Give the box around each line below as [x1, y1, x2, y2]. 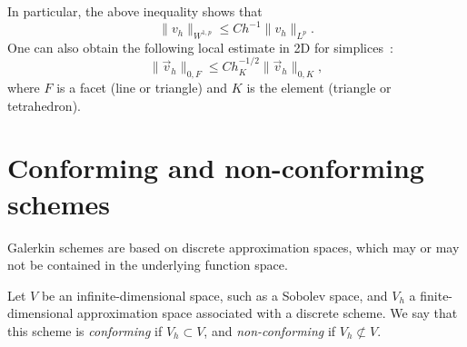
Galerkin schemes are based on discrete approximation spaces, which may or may [7, 237, 460, 256]
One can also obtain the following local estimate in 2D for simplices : [7, 37, 393, 56]
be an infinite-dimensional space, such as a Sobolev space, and [41, 285, 388, 304]
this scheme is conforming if [7, 321, 163, 340]
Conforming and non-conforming [7, 149, 424, 186]
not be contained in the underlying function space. [7, 255, 288, 274]
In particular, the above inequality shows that [7, 2, 263, 20]
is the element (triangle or [246, 78, 392, 97]
